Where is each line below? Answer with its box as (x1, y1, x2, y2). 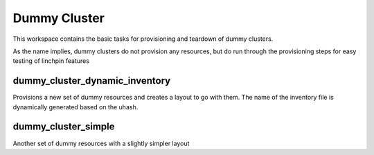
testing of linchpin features (12, 57, 90, 65)
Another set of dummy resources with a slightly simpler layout (12, 139, 190, 147)
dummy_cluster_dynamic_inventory (12, 75, 171, 86)
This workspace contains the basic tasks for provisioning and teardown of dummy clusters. (12, 35, 274, 43)
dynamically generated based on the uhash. (12, 102, 139, 111)
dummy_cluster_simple (12, 121, 115, 133)
